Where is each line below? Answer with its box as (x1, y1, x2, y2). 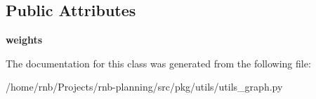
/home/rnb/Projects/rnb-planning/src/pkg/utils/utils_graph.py (6, 79, 283, 94)
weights (6, 32, 43, 47)
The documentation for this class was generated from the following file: (6, 55, 311, 70)
